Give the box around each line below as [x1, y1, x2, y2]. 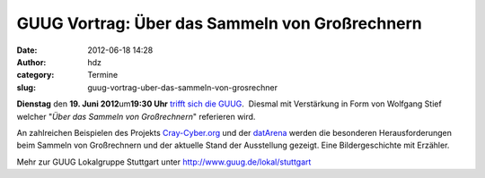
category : [16, 70, 55, 81]
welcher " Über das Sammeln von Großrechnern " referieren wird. [16, 111, 256, 122]
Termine [87, 70, 119, 81]
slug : [16, 81, 36, 93]
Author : [16, 56, 47, 67]
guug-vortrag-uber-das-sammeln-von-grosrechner [87, 81, 278, 93]
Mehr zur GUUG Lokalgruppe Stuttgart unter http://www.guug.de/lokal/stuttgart [16, 157, 312, 167]
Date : [16, 45, 38, 55]
